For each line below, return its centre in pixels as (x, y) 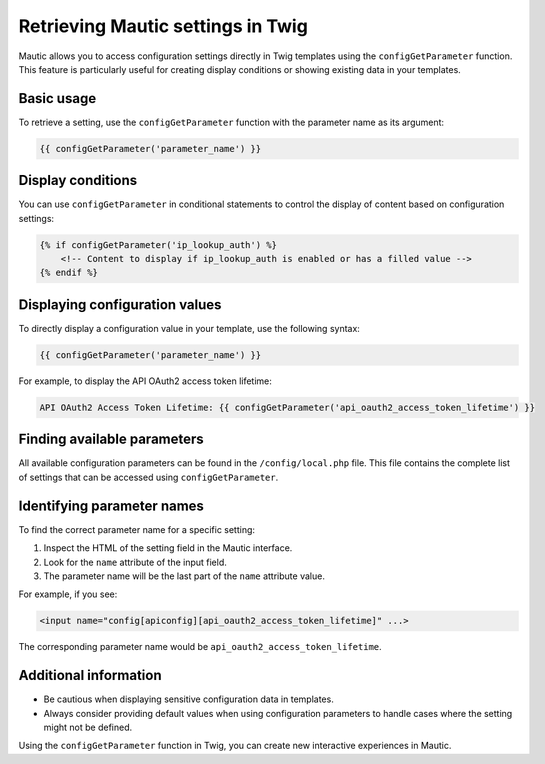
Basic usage (57, 98)
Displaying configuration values (120, 304)
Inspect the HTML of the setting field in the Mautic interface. (168, 548)
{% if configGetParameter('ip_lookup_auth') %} (158, 244)
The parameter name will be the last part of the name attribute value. (184, 576)
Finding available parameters (111, 439)
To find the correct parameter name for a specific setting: (136, 529)
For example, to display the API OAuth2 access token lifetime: (145, 381)
